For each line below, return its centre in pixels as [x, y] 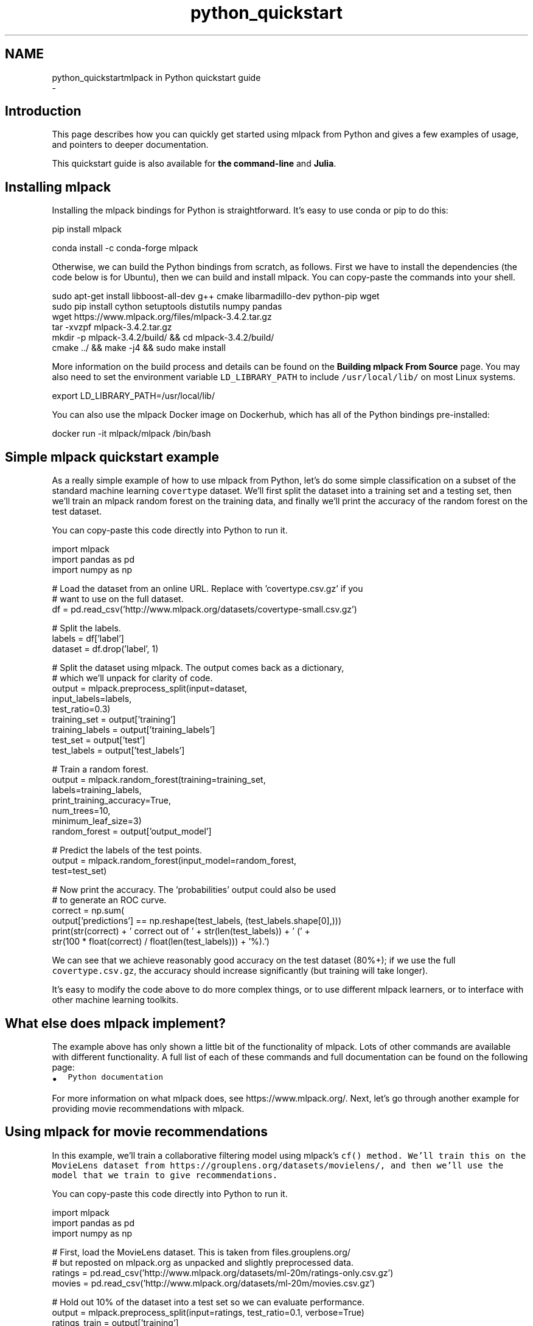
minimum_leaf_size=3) [97, 821]
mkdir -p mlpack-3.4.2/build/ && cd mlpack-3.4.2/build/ [163, 338]
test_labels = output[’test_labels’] [118, 751]
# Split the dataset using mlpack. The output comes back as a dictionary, [198, 668]
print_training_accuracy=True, [111, 800]
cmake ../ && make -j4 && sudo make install [139, 348]
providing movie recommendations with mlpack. [148, 1108]
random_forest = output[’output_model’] [132, 831]
